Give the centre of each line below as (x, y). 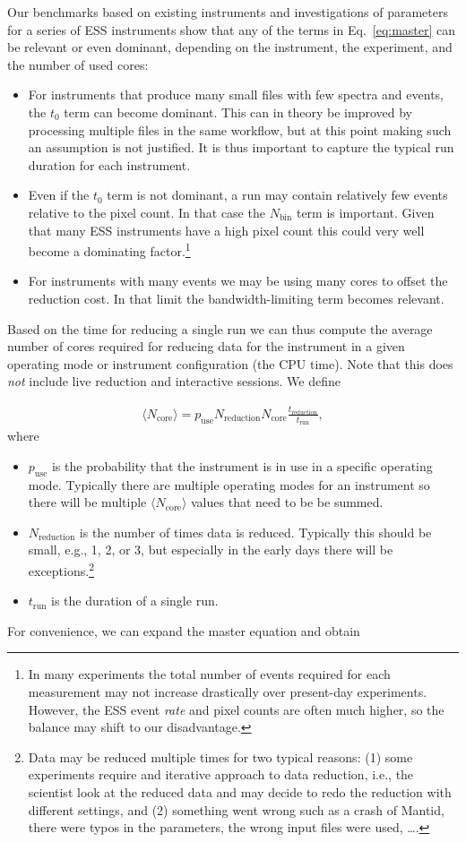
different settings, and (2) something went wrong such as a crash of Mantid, (236, 809)
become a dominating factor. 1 (109, 249)
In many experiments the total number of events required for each (209, 674)
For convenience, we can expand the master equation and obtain (184, 630)
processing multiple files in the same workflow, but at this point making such (240, 129)
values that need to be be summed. (287, 502)
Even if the (59, 195)
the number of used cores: (78, 64)
